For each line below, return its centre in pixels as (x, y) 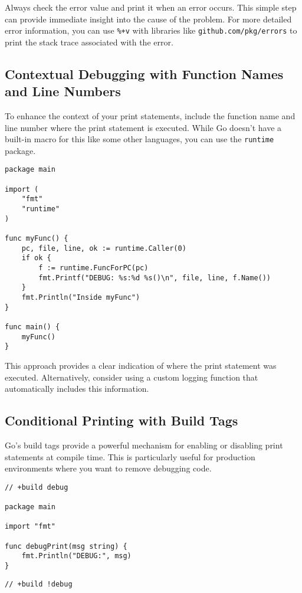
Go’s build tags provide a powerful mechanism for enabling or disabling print (144, 445)
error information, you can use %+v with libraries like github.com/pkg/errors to (151, 30)
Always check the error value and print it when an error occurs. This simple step (151, 7)
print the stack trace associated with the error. (89, 42)
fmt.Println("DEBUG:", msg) (76, 556)
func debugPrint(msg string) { (66, 546)
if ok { (36, 258)
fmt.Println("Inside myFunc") (81, 297)
